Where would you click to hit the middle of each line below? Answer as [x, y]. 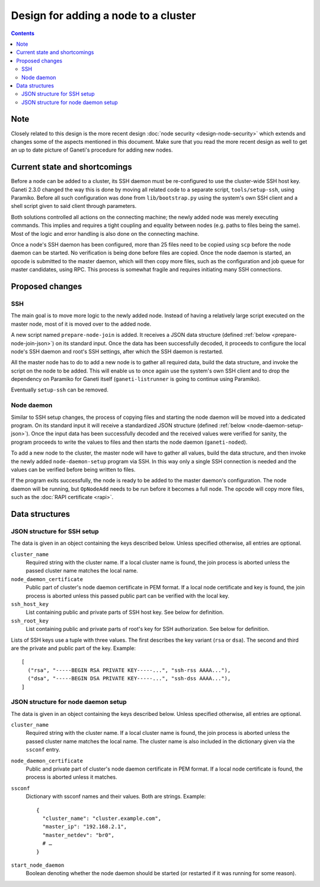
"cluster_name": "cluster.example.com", [102, 818]
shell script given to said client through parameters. [74, 206]
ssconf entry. [43, 750]
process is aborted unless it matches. [72, 777]
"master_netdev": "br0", [79, 835]
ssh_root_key [30, 621]
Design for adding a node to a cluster [103, 15]
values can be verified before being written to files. [73, 469]
